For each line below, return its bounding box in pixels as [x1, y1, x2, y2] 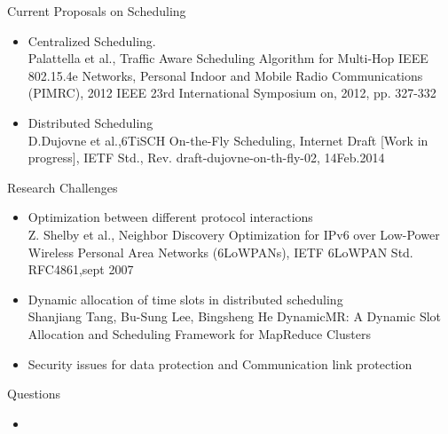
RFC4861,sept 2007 [28, 260, 134, 279]
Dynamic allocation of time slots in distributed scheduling [28, 289, 343, 308]
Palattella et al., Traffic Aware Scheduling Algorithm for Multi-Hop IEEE [28, 49, 428, 67]
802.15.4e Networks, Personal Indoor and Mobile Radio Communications [28, 66, 423, 84]
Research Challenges [7, 178, 118, 196]
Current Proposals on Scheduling [7, 2, 186, 20]
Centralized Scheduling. [28, 31, 156, 50]
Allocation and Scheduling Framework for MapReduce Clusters [28, 324, 371, 343]
